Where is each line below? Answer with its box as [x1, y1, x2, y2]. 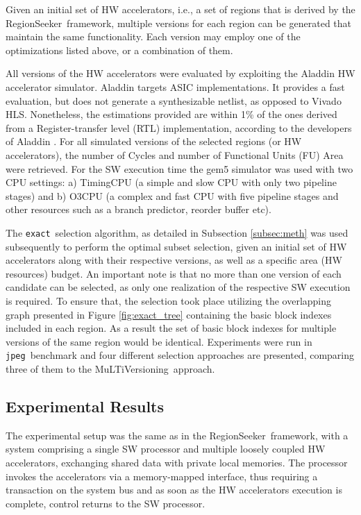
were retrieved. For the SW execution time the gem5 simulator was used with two [6, 161, 353, 176]
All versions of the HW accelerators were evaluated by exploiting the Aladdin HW [6, 66, 355, 81]
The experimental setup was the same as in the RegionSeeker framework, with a [6, 428, 349, 442]
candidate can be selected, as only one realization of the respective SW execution [6, 280, 351, 294]
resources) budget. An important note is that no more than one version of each [6, 266, 342, 280]
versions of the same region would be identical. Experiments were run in [6, 334, 312, 348]
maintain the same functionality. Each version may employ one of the [6, 29, 301, 44]
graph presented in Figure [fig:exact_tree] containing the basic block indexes [6, 307, 332, 321]
